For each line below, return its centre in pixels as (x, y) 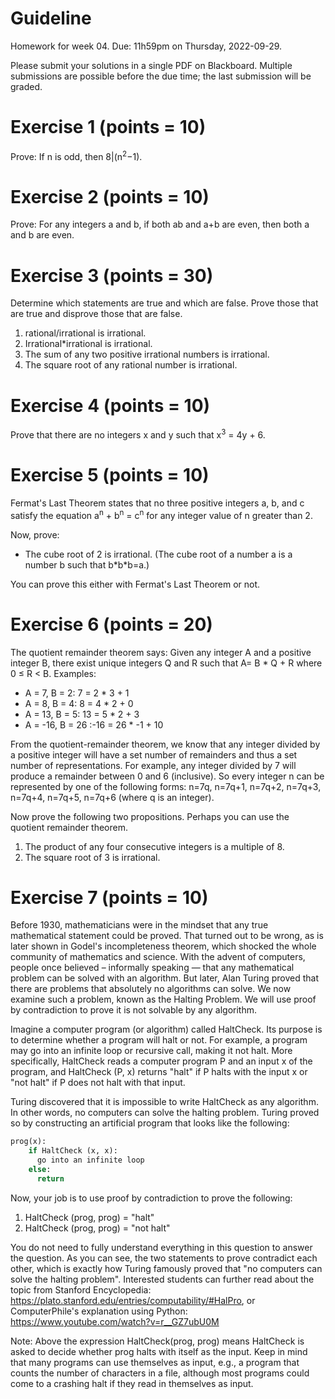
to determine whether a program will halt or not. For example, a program (159, 1040)
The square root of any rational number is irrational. (131, 365)
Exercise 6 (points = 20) (111, 624)
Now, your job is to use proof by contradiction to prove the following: (151, 1198)
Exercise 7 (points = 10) (109, 897)
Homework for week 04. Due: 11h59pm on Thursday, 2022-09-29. (146, 46)
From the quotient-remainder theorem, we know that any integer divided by (165, 744)
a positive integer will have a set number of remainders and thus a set (154, 754)
